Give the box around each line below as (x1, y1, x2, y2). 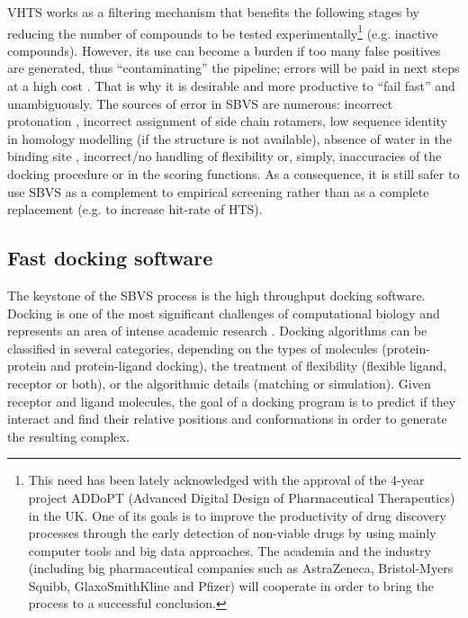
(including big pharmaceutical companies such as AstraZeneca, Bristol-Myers (28, 559, 454, 578)
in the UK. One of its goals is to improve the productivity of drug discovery (28, 506, 446, 524)
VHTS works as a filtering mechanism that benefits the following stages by (7, 3, 419, 21)
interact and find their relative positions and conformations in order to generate (7, 409, 447, 428)
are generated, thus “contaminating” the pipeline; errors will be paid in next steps (7, 58, 460, 77)
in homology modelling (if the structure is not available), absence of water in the (7, 129, 452, 148)
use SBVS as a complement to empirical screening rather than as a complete (7, 182, 429, 201)
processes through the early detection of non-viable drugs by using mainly (28, 524, 436, 542)
